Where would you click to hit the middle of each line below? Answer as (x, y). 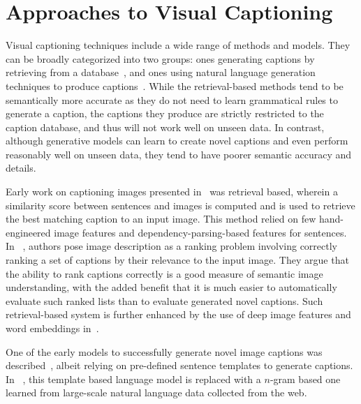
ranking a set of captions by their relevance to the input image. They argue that (177, 260)
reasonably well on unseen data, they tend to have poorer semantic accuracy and (179, 154)
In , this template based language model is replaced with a (133, 379)
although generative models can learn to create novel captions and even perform (177, 141)
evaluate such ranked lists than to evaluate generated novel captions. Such (164, 300)
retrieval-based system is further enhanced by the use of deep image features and (178, 314)
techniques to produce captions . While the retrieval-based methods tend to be (175, 85)
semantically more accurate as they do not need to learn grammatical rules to (172, 99)
